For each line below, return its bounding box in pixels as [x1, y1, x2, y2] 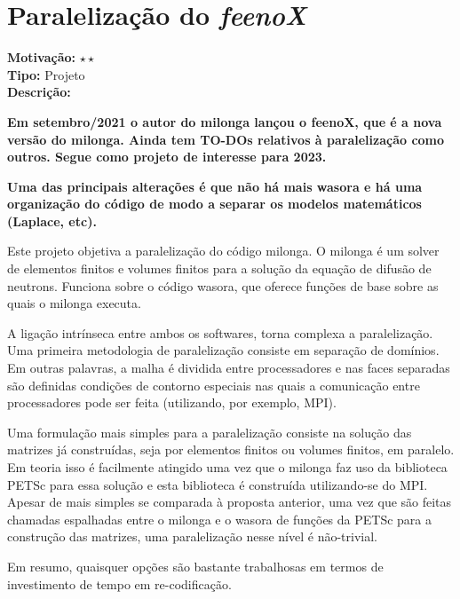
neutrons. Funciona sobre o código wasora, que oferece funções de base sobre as [7, 276, 439, 295]
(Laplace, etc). [7, 211, 97, 230]
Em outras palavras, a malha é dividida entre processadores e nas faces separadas [7, 359, 450, 377]
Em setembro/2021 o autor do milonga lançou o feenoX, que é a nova [7, 112, 442, 130]
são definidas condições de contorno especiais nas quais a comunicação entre [7, 375, 420, 394]
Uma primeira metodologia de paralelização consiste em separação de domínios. [7, 341, 440, 359]
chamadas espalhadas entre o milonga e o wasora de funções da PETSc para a [7, 509, 432, 528]
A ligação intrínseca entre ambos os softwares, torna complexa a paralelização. [7, 323, 433, 342]
